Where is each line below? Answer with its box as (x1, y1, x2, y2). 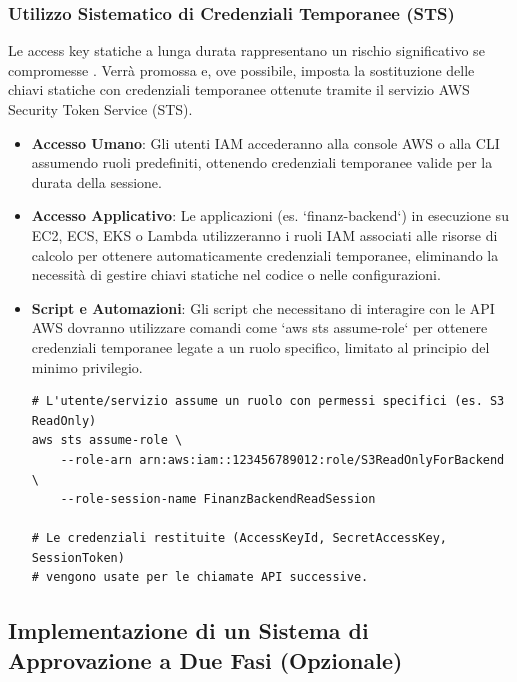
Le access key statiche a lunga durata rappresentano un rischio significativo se (8, 40, 485, 61)
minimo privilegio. (31, 356, 143, 377)
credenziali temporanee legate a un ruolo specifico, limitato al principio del (31, 336, 490, 357)
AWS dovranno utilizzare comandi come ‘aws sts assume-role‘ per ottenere (31, 317, 488, 338)
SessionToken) (31, 550, 125, 565)
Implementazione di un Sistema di (8, 615, 369, 646)
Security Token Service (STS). (8, 99, 193, 119)
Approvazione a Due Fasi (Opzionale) (8, 644, 403, 675)
